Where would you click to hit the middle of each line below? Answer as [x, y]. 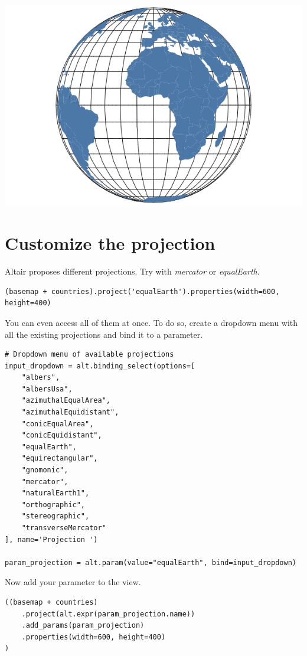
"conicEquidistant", [62, 435]
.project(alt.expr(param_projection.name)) [108, 614]
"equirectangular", [60, 458]
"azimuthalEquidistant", [70, 412]
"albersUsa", [47, 389]
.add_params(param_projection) [83, 626]
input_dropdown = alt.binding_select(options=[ [100, 366]
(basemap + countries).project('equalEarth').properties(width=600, [142, 291]
